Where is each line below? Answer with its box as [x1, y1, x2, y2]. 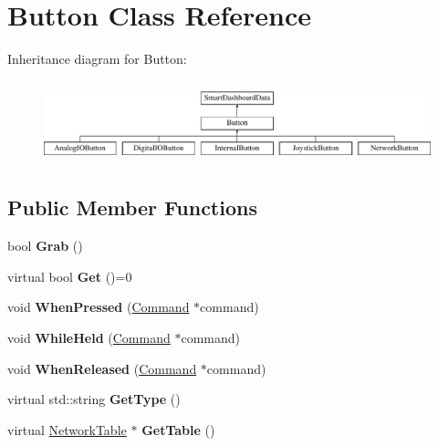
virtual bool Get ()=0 [7, 266, 132, 285]
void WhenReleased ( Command [7, 358, 197, 378]
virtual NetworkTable [7, 420, 127, 439]
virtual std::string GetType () [7, 389, 181, 409]
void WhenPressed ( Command [7, 297, 190, 316]
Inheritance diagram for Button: [7, 49, 187, 68]
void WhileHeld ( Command [7, 328, 171, 347]
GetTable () [141, 420, 215, 439]
